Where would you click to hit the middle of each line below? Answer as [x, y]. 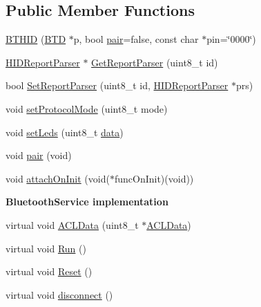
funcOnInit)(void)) [154, 178]
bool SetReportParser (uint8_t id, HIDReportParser [117, 85]
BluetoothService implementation [87, 202]
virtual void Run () [46, 248]
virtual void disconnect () [59, 294]
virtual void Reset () [49, 271]
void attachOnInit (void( [58, 178]
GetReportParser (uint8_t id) [155, 62]
